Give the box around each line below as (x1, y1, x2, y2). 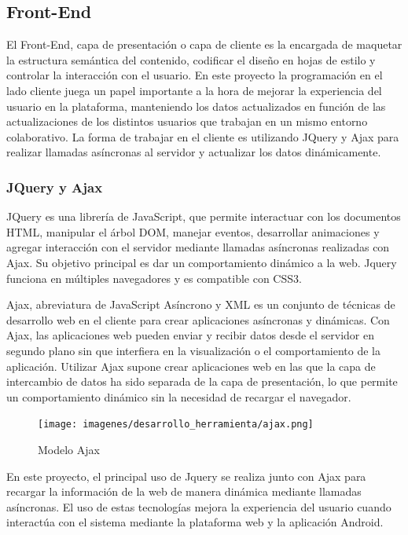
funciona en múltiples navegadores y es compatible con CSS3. (6, 269, 302, 286)
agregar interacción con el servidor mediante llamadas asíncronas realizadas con (6, 239, 390, 255)
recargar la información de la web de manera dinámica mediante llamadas (6, 483, 362, 500)
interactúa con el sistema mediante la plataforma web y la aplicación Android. (6, 514, 384, 530)
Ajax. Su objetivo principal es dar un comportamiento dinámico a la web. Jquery (6, 254, 397, 270)
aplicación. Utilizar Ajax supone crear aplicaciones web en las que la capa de (6, 357, 376, 374)
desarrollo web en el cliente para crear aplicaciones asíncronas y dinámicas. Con (6, 311, 390, 328)
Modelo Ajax (38, 441, 100, 457)
